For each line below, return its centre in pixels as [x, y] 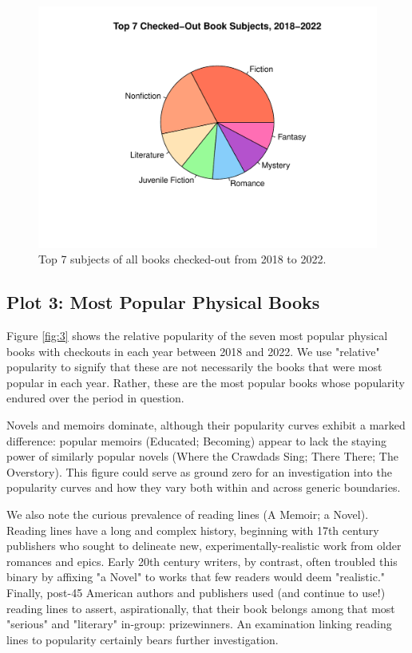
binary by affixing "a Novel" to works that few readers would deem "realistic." [196, 577]
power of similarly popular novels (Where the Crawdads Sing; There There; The [202, 456]
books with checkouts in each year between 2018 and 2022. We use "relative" [193, 351]
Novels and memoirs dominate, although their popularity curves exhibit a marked [206, 425]
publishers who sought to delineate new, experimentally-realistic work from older [204, 546]
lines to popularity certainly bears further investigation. [143, 639]
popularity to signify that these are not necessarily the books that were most [194, 367]
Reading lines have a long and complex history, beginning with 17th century [193, 530]
